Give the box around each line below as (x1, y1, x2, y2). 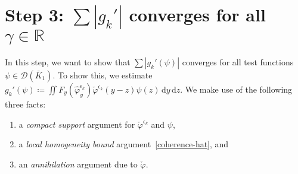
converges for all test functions (182, 55, 294, 68)
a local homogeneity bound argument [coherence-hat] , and (18, 138, 229, 150)
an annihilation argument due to (18, 157, 138, 170)
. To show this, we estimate (52, 68, 153, 81)
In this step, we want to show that (5, 55, 131, 68)
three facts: (5, 97, 46, 110)
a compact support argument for (18, 118, 135, 130)
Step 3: (5, 2, 64, 27)
